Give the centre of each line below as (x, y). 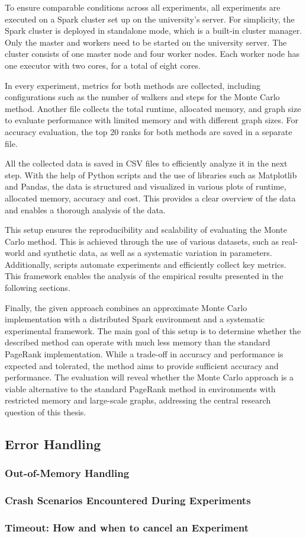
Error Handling (53, 443)
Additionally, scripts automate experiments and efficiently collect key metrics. (146, 264)
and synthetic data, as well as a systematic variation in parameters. (150, 253)
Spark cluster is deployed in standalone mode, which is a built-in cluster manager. (154, 31)
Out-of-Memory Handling (67, 473)
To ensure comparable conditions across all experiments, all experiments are (143, 7)
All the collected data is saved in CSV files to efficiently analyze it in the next (146, 163)
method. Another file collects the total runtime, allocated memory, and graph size (153, 108)
